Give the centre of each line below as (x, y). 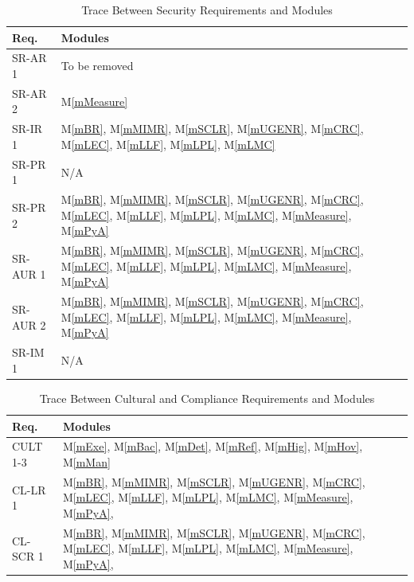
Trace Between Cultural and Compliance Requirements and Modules (207, 398)
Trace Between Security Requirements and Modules (207, 10)
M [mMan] (86, 462)
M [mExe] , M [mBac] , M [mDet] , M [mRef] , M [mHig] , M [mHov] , (213, 446)
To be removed (97, 66)
